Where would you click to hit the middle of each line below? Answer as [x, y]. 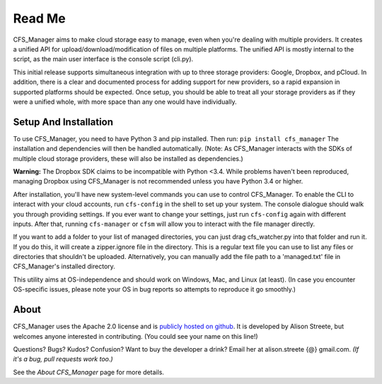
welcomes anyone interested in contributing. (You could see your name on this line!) [135, 336]
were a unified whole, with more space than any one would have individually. [125, 102]
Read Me [40, 18]
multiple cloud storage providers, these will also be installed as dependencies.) [128, 158]
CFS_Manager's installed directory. [64, 266]
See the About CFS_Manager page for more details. [88, 372]
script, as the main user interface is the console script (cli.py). [103, 59]
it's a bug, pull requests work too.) [63, 359]
